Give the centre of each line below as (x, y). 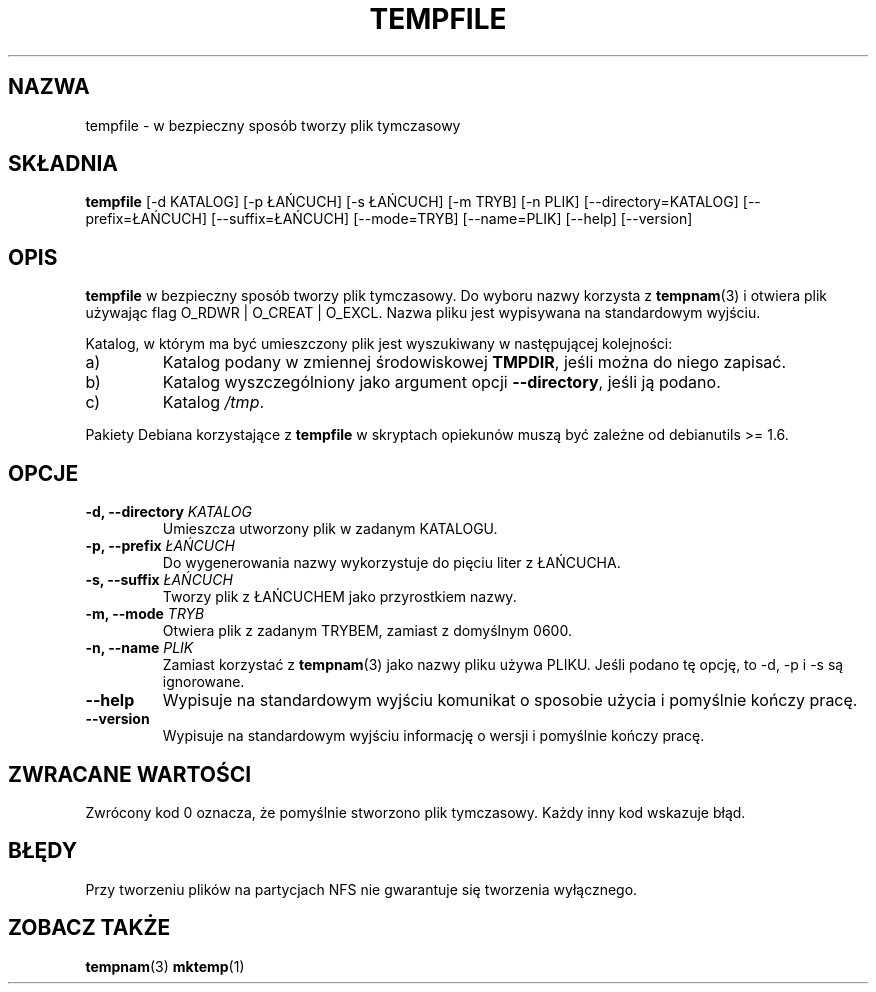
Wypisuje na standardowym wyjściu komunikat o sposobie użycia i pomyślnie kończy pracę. (510, 700)
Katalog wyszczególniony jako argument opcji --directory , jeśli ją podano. (441, 382)
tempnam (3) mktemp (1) (165, 966)
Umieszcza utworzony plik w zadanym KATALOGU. (330, 529)
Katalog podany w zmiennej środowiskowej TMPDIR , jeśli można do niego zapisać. (474, 362)
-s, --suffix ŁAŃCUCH (159, 580)
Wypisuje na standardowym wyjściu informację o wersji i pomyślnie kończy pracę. (433, 736)
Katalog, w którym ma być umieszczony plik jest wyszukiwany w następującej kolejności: (379, 344)
